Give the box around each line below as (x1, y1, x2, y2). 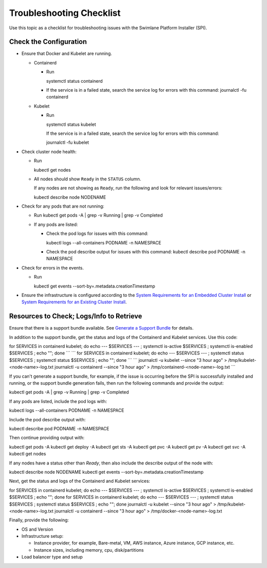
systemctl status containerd (46, 78, 103, 84)
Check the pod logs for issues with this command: (46, 230, 148, 236)
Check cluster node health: (21, 149, 77, 155)
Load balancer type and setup (21, 554, 83, 560)
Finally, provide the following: (9, 517, 69, 523)
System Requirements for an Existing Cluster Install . (21, 299, 127, 305)
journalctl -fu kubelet (46, 139, 89, 146)
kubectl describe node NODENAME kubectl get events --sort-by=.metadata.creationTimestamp (9, 469, 204, 475)
